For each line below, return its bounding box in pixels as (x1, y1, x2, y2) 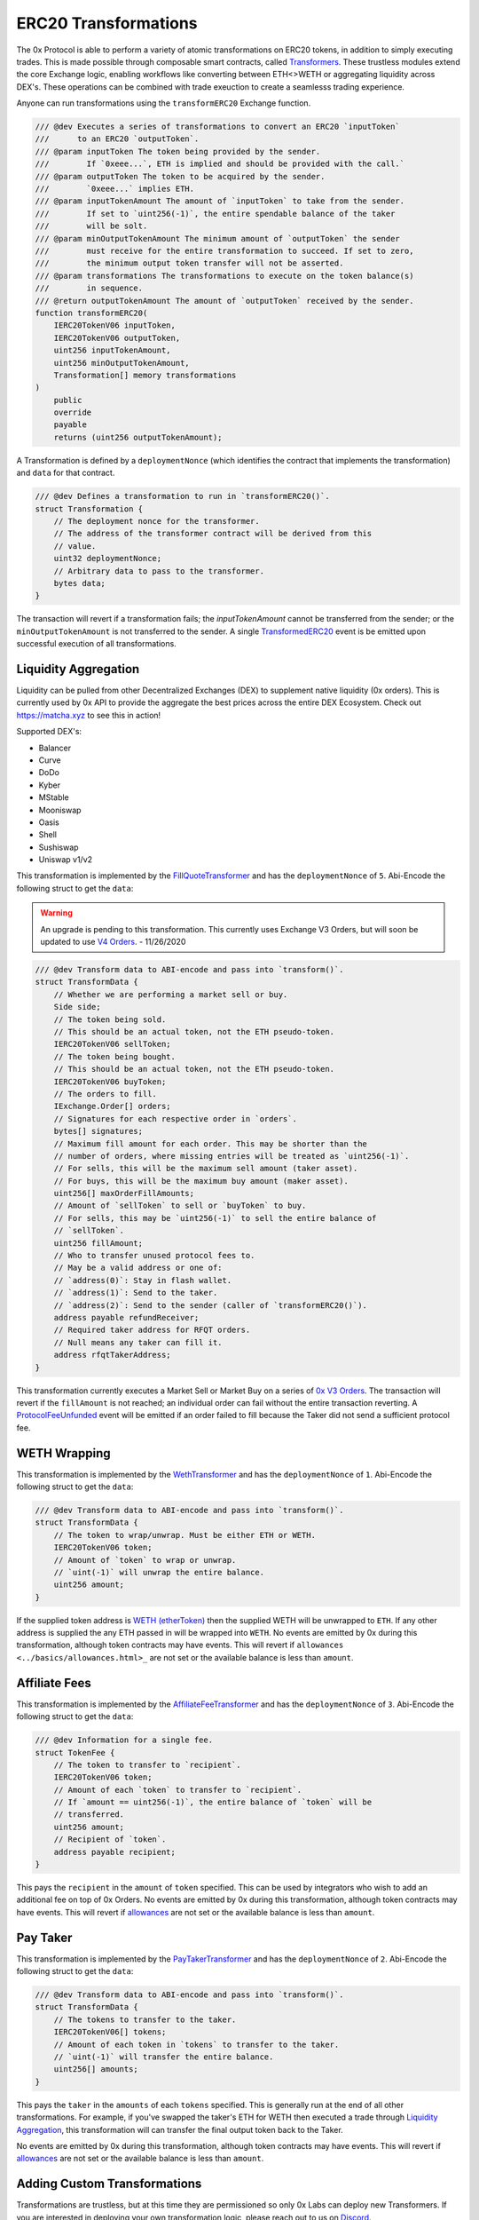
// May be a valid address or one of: (53, 1263, 223, 1273)
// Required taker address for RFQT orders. (53, 1325, 251, 1336)
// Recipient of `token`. (53, 1835, 167, 1844)
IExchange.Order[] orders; (53, 1101, 172, 1112)
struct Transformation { (35, 503, 144, 514)
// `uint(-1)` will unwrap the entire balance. (53, 1567, 265, 1577)
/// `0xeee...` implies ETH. (35, 184, 195, 194)
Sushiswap (38, 842, 79, 852)
